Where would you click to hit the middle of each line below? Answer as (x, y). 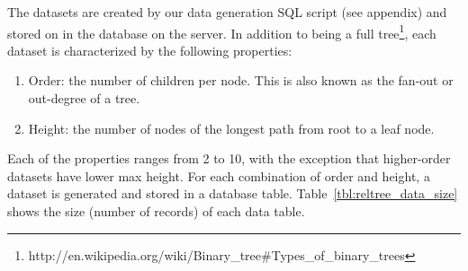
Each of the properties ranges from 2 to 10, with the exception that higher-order (229, 158)
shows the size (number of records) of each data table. (156, 211)
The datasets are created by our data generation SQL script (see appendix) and (227, 12)
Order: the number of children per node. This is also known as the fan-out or (241, 80)
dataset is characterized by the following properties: (150, 50)
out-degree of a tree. (84, 98)
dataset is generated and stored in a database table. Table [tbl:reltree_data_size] (233, 193)
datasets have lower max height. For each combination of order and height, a (219, 175)
